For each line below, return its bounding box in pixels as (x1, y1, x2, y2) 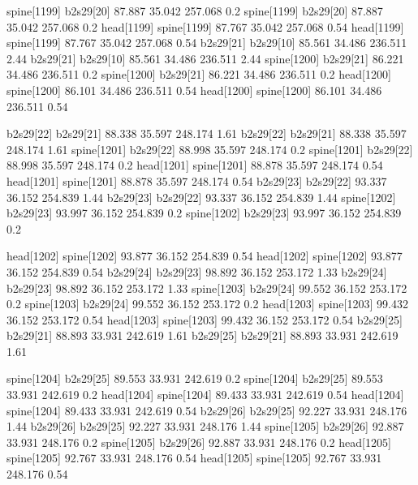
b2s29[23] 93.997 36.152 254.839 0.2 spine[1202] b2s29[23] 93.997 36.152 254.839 (6, 204, 402, 221)
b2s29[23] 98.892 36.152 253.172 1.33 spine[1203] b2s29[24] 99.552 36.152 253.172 (6, 279, 407, 296)
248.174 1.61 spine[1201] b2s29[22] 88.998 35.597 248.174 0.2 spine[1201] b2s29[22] (6, 140, 413, 157)
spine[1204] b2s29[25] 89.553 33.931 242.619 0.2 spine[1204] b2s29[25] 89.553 (6, 370, 383, 387)
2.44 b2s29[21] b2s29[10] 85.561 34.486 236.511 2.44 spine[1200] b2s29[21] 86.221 (6, 49, 404, 67)
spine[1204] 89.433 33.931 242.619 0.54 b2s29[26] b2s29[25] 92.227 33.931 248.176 (6, 401, 407, 418)
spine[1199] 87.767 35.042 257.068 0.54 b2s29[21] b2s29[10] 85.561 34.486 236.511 (6, 34, 407, 51)
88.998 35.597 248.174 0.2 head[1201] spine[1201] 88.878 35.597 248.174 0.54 (6, 157, 383, 174)
